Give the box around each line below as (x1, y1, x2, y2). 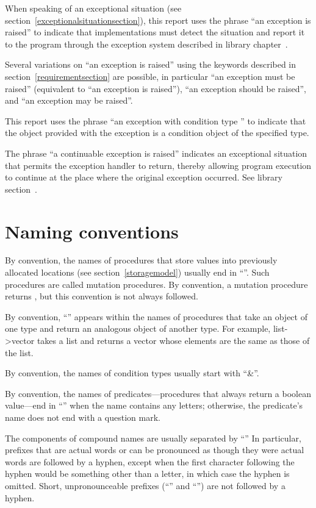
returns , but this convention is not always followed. (5, 290, 198, 302)
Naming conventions (5, 218, 179, 243)
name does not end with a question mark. (5, 410, 160, 423)
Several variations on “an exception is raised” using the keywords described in (5, 58, 296, 71)
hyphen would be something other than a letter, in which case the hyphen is (5, 467, 290, 480)
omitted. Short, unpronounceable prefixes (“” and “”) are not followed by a (5, 479, 285, 492)
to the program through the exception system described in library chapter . (5, 37, 288, 50)
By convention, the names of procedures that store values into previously (5, 254, 278, 267)
